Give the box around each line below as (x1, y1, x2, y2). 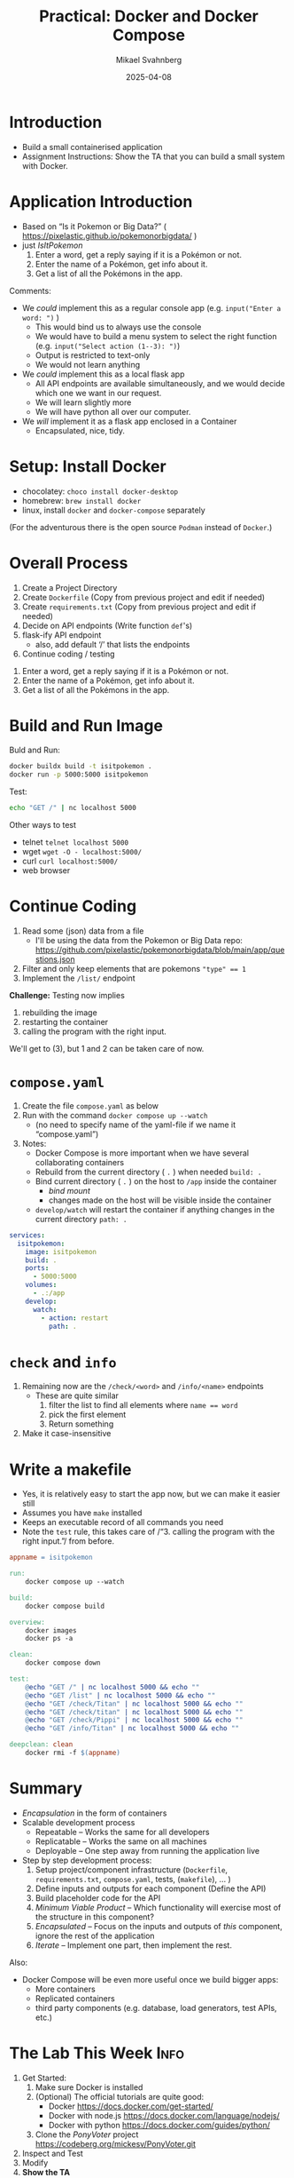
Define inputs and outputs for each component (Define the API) (35, 1883, 267, 1894)
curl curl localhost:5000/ (21, 855, 119, 867)
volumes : (25, 1281, 58, 1290)
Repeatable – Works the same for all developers (35, 1826, 210, 1837)
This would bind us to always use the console (35, 322, 202, 332)
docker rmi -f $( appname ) (25, 1748, 121, 1758)
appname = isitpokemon (9, 1553, 93, 1562)
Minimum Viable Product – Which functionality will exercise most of (35, 1902, 282, 1912)
